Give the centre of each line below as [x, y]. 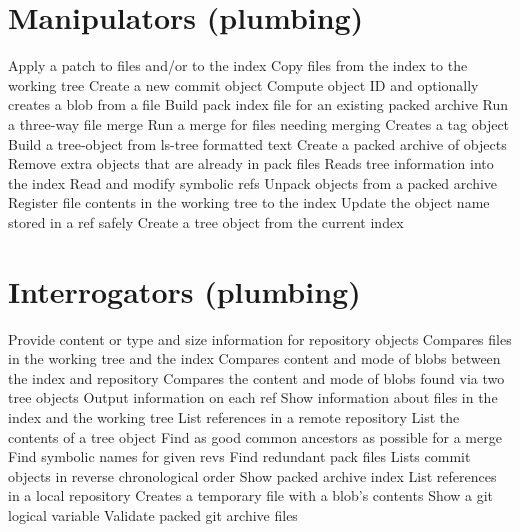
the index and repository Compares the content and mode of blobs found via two [256, 377]
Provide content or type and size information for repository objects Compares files [260, 338]
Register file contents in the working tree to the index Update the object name [249, 202]
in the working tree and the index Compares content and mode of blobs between [254, 358]
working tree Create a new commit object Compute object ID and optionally [243, 84]
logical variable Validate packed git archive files [153, 514]
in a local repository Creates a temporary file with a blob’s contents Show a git [251, 495]
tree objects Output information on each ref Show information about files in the [253, 397]
